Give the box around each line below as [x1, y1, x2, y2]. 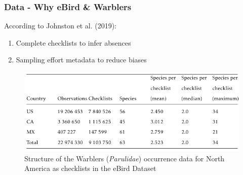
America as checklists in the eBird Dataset [24, 163, 156, 173]
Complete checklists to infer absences [16, 37, 131, 48]
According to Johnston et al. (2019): [4, 20, 116, 31]
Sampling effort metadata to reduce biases [16, 54, 147, 65]
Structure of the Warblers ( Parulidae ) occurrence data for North [24, 153, 225, 163]
